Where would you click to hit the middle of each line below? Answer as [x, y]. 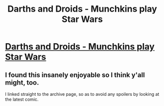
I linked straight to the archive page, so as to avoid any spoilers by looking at [82, 94]
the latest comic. [22, 99]
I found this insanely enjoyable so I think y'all [75, 75]
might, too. [22, 82]
